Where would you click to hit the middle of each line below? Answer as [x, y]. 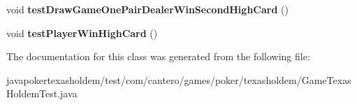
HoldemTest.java [42, 93]
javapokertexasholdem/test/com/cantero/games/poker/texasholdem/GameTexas [179, 79]
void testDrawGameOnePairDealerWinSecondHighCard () [147, 9]
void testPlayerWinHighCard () [82, 33]
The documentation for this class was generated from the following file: [158, 56]
